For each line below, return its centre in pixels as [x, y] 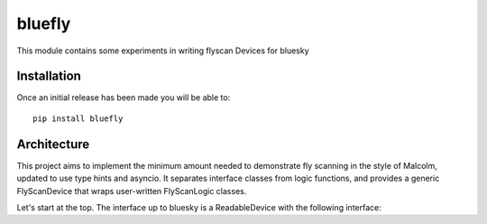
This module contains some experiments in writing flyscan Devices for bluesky [163, 51]
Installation [49, 76]
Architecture [53, 144]
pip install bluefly [78, 118]
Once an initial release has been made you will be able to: [124, 98]
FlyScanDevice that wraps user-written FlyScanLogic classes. [132, 191]
